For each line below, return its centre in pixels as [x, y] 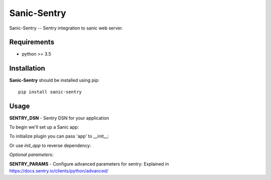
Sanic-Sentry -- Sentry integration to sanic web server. [66, 28]
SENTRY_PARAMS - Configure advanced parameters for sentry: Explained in [89, 164]
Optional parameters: [31, 154]
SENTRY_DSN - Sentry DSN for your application [59, 118]
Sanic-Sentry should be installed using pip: [54, 80]
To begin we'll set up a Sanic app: [44, 127]
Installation [27, 68]
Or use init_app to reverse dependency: [50, 145]
